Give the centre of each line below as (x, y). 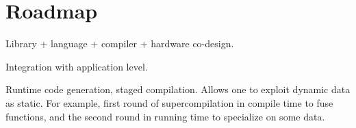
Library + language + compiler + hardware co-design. (120, 43)
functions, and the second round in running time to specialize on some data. (165, 116)
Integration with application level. (77, 66)
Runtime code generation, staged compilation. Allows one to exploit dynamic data (178, 89)
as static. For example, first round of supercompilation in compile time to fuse (169, 102)
